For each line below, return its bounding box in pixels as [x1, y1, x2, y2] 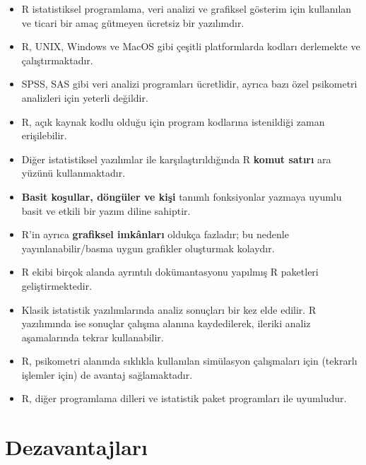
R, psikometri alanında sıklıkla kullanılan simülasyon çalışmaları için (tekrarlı [21, 353, 358, 368]
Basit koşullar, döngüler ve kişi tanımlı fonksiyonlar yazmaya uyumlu [21, 189, 342, 204]
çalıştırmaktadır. [21, 52, 93, 67]
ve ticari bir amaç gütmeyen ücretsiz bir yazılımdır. [21, 15, 244, 30]
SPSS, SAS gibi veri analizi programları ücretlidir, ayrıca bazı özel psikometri [21, 76, 358, 91]
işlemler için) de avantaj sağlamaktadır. [21, 367, 193, 382]
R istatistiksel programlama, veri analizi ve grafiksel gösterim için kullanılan [21, 1, 352, 16]
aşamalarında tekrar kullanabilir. [21, 329, 164, 344]
